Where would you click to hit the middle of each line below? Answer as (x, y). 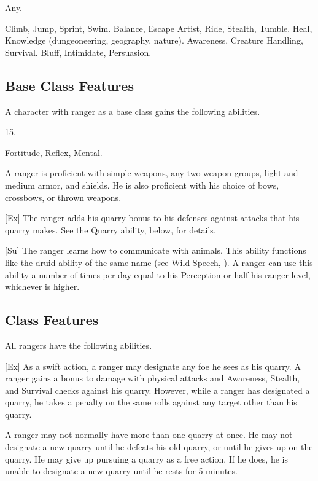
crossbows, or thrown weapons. (63, 197)
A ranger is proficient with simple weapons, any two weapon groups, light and (152, 173)
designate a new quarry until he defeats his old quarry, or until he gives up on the (159, 447)
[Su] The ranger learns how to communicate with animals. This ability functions (156, 250)
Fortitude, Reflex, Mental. (54, 152)
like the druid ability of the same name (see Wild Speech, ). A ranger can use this (159, 262)
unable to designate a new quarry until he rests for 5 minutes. (121, 471)
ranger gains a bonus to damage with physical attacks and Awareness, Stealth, (153, 378)
